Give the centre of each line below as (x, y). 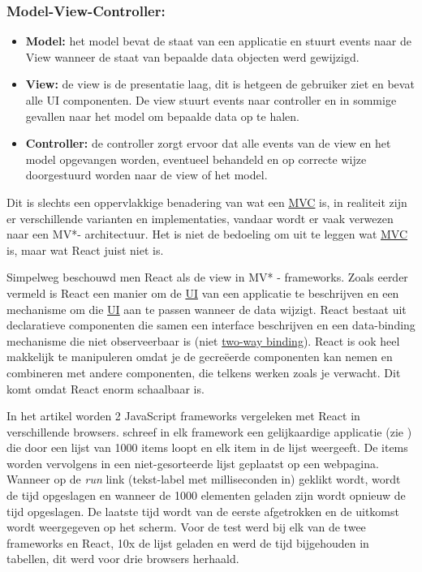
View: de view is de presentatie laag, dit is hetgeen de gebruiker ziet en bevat (220, 84)
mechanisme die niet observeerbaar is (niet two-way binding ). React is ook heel (203, 340)
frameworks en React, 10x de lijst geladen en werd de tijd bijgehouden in (188, 542)
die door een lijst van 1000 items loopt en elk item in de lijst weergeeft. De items (207, 447)
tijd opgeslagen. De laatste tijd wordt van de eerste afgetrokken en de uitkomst (203, 511)
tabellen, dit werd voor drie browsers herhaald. (123, 559)
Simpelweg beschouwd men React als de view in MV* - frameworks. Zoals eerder (207, 277)
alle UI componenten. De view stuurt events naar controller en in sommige (211, 100)
